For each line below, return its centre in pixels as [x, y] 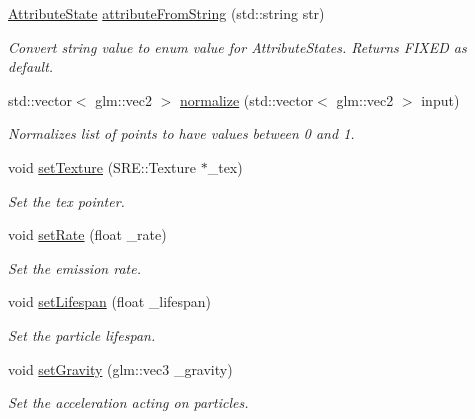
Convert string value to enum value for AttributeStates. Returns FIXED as [237, 46]
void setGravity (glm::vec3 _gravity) [120, 368]
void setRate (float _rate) [87, 234]
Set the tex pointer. [66, 200]
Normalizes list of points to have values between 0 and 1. [181, 133]
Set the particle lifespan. [82, 334]
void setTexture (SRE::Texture [102, 166]
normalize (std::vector [246, 99]
